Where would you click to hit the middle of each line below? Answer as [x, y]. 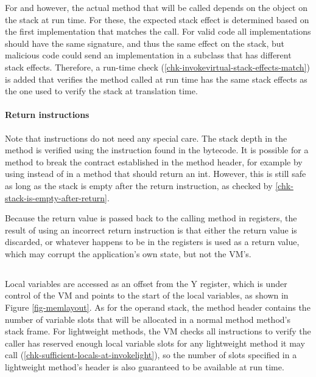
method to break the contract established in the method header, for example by [154, 161]
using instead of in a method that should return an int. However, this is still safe [156, 174]
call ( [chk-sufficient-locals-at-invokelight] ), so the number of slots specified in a [151, 355]
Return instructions [47, 115]
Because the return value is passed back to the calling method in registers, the [151, 218]
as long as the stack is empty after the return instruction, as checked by [139, 185]
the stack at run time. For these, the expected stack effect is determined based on [157, 19]
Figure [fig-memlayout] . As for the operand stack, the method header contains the [158, 307]
